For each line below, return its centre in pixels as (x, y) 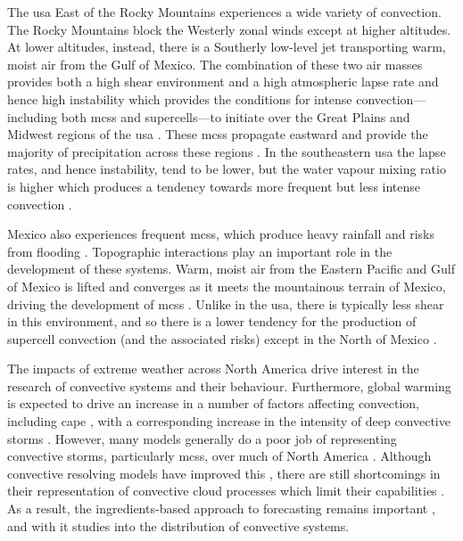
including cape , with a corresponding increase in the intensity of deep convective (229, 421)
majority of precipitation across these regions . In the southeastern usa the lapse (227, 151)
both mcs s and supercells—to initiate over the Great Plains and (236, 116)
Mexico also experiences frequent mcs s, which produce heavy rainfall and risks (221, 234)
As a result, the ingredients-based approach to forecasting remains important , (221, 508)
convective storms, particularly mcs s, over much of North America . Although (219, 456)
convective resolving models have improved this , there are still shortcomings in (224, 473)
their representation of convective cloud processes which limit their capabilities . (226, 491)
